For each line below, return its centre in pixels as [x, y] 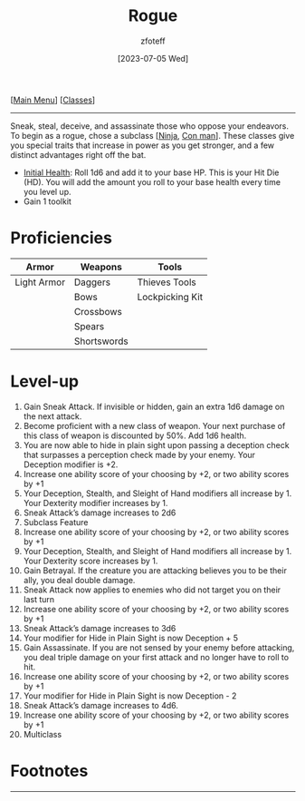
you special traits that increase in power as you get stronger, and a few [143, 145]
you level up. [47, 191]
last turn [39, 599]
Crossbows [98, 311]
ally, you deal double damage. [79, 580]
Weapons [101, 267]
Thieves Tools [167, 282]
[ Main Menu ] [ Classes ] [53, 100]
